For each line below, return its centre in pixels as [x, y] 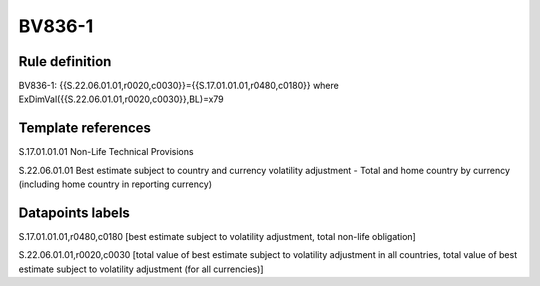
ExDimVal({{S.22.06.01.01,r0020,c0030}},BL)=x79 [121, 99]
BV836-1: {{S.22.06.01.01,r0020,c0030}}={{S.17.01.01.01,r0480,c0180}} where [178, 86]
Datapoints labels [74, 212]
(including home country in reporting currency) [115, 184]
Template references [85, 128]
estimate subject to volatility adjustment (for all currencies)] [141, 269]
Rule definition [65, 61]
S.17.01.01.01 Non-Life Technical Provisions [106, 152]
